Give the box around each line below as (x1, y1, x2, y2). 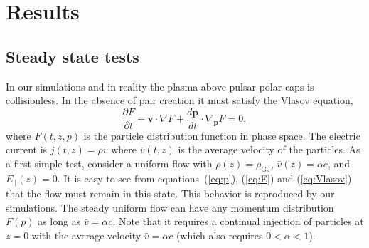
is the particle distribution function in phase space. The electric (83, 128, 360, 143)
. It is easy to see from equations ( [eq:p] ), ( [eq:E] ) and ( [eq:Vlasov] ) (57, 170, 352, 185)
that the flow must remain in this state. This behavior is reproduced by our (6, 186, 335, 201)
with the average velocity (31, 228, 141, 243)
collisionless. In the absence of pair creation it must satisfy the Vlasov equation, (6, 93, 353, 108)
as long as (38, 214, 81, 229)
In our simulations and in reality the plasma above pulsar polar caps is (6, 78, 314, 93)
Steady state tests (6, 45, 139, 67)
